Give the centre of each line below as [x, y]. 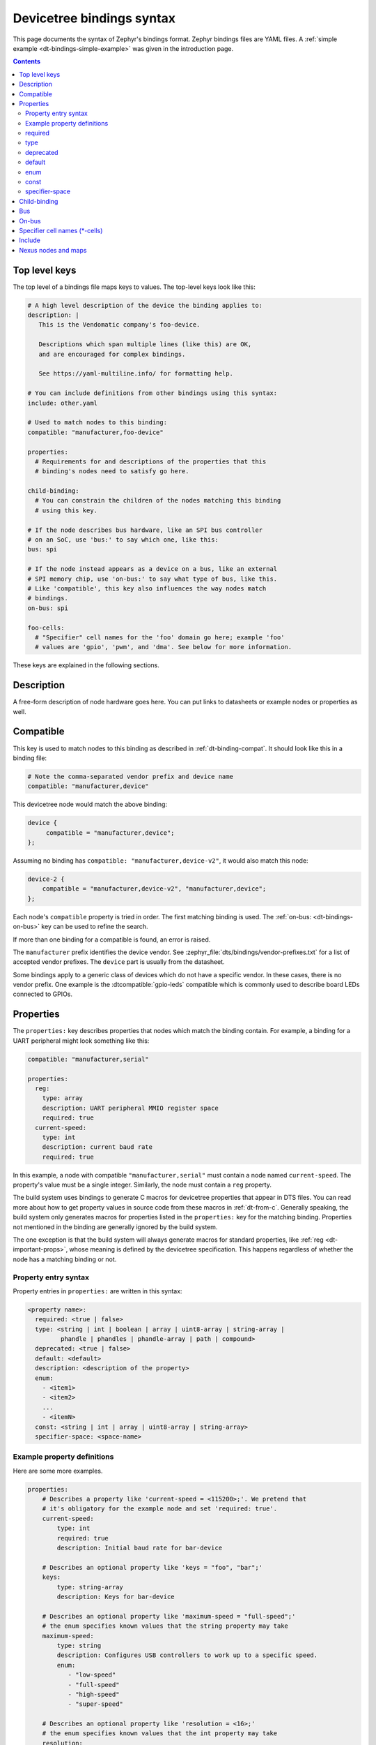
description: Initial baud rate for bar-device [140, 1548]
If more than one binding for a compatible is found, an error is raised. [112, 940]
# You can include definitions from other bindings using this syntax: [152, 393]
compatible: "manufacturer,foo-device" [95, 432]
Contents [27, 61]
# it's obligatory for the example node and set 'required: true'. [160, 1509]
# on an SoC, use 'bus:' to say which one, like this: [123, 540]
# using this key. [66, 510]
